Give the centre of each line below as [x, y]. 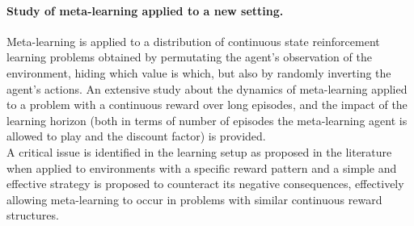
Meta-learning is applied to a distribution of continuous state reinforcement [193, 41]
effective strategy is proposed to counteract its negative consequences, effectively [205, 184]
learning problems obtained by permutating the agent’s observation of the [189, 57]
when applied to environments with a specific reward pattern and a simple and [202, 167]
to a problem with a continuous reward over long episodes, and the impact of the [207, 105]
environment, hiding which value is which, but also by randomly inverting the [199, 72]
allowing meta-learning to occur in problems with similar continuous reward [194, 199]
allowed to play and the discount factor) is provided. [136, 136]
